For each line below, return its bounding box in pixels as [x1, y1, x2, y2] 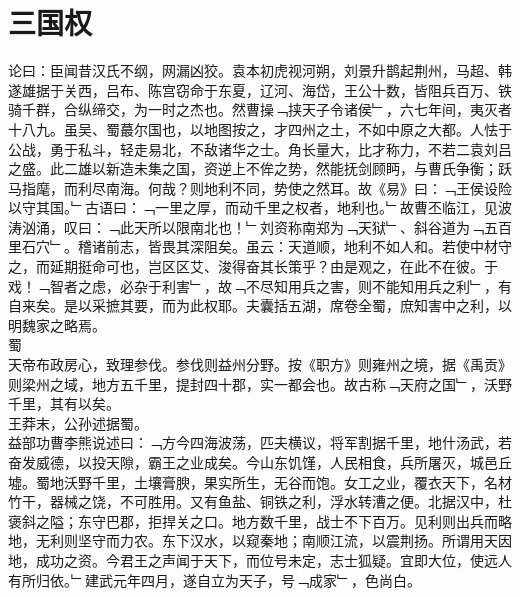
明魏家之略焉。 [8, 314, 106, 335]
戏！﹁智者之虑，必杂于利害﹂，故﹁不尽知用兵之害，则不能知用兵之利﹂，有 [8, 275, 512, 296]
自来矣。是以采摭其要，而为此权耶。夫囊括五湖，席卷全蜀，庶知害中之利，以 [8, 295, 512, 316]
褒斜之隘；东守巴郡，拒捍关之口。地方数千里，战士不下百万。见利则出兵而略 [8, 510, 512, 531]
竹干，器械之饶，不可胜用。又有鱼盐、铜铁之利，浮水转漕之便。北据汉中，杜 [8, 491, 512, 512]
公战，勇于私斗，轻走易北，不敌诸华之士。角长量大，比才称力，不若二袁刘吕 [8, 138, 512, 159]
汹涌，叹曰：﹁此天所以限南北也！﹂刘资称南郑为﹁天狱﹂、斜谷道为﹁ [21, 216, 484, 237]
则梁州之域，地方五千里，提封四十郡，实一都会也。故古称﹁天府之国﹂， [8, 373, 484, 394]
